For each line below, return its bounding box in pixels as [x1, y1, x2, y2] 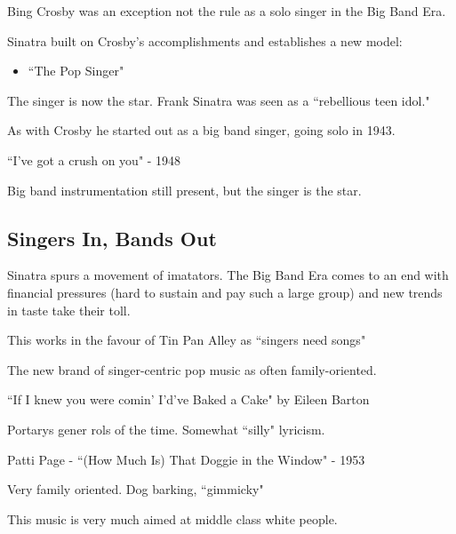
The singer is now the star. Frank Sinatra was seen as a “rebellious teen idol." [7, 91, 430, 109]
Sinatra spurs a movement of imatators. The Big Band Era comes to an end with [7, 266, 449, 284]
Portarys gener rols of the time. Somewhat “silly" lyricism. [7, 419, 325, 438]
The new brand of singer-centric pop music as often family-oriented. [7, 360, 377, 379]
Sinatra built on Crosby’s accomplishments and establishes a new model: [7, 31, 403, 50]
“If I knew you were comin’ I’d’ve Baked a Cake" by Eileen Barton [7, 390, 370, 409]
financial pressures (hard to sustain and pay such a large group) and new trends [7, 283, 443, 301]
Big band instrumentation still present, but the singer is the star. [7, 180, 362, 199]
